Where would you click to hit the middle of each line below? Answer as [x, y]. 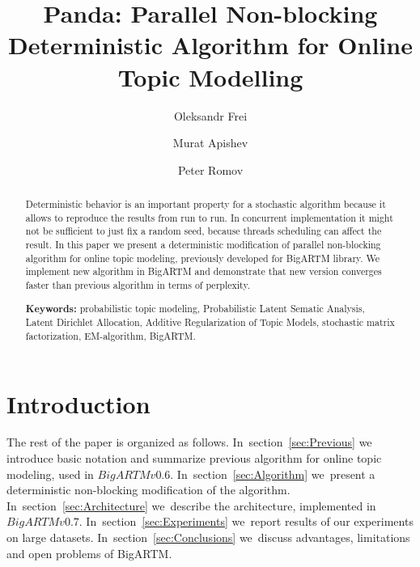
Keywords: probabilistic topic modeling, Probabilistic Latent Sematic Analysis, [195, 308]
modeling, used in [50, 474]
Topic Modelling [210, 76]
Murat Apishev [210, 143]
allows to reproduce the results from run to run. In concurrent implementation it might [209, 217]
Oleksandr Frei [210, 115]
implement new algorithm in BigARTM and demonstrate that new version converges [204, 271]
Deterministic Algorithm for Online [210, 45]
